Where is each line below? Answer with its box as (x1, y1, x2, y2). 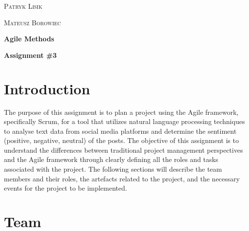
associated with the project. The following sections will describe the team (4, 164, 222, 174)
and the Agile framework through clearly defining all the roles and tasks (4, 154, 218, 164)
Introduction (4, 78, 90, 98)
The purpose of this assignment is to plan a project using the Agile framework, (4, 107, 239, 117)
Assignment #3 (4, 50, 57, 60)
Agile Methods (4, 34, 54, 44)
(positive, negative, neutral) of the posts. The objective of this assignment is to (4, 135, 239, 145)
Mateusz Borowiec (4, 17, 61, 27)
